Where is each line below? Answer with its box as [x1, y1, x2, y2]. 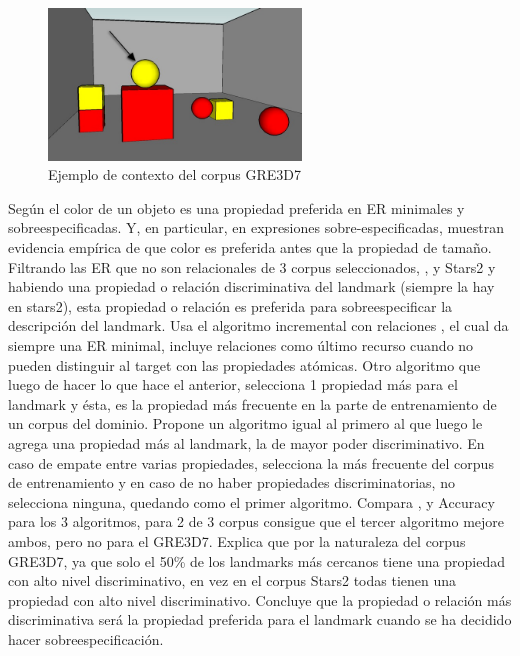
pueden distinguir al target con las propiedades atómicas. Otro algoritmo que [8, 354, 481, 375]
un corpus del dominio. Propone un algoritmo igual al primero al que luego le [8, 413, 483, 434]
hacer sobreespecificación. [8, 628, 164, 649]
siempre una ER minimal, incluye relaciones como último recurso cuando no [8, 334, 474, 355]
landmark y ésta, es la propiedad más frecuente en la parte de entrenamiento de [8, 393, 497, 414]
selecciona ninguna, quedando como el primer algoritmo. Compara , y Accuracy [8, 491, 495, 512]
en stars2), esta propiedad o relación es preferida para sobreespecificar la [8, 295, 453, 316]
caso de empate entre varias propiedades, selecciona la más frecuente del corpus [8, 452, 494, 473]
